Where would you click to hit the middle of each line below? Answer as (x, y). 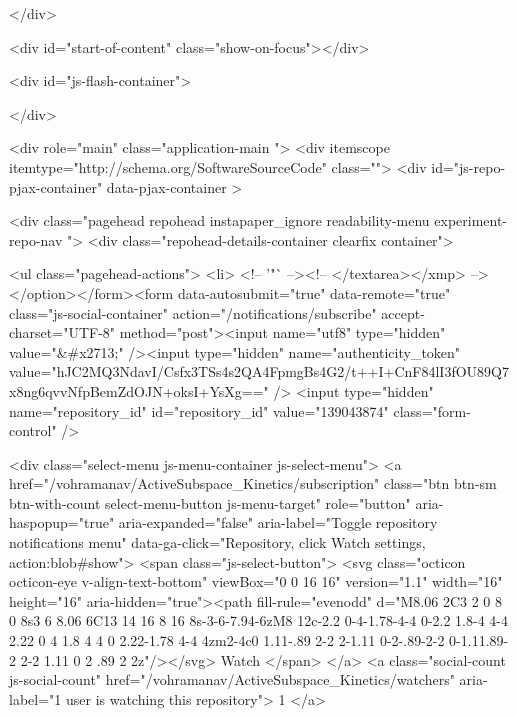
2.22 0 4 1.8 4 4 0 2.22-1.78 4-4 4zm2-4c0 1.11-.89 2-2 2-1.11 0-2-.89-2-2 (227, 640)
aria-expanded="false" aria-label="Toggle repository (278, 522)
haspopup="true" (62, 522)
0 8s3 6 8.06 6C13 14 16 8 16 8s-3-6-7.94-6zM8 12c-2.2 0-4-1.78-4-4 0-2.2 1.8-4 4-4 (258, 620)
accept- (403, 312)
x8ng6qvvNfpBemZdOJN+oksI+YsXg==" (139, 390)
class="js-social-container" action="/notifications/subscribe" (193, 312)
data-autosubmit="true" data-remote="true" (314, 292)
